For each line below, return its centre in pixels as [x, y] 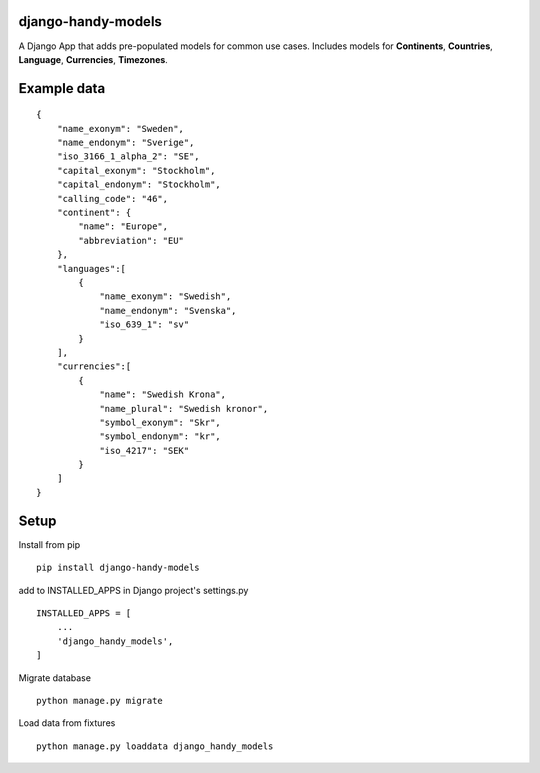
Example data [62, 88]
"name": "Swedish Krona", [163, 394]
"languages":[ [91, 268]
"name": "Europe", [123, 226]
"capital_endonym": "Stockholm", [139, 184]
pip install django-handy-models [118, 568]
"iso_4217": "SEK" [144, 450]
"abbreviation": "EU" [131, 240]
